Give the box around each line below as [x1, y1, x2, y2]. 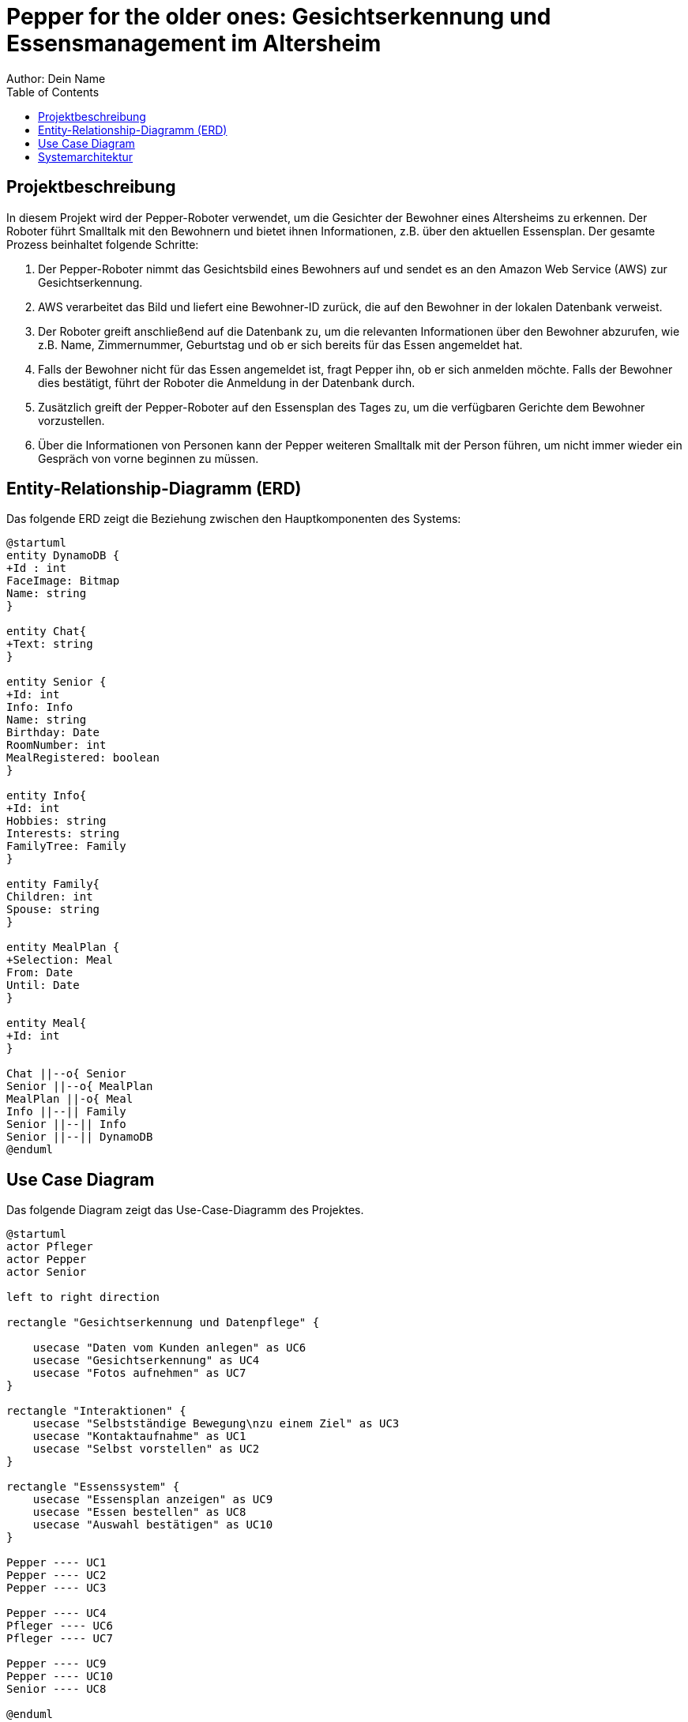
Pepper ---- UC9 [6, 1657, 107, 1671]
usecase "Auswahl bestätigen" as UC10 [32, 1518, 273, 1532]
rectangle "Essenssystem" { [6, 1480, 180, 1494]
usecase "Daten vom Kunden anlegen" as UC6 [32, 1341, 306, 1355]
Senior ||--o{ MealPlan [6, 1080, 153, 1093]
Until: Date [6, 979, 80, 992]
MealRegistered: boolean [6, 751, 160, 765]
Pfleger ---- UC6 [6, 1619, 113, 1633]
